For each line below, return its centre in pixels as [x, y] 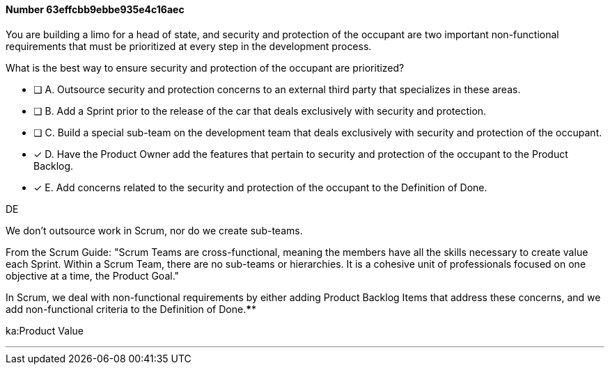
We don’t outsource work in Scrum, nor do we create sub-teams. [154, 230]
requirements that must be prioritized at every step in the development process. [189, 46]
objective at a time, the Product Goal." [93, 275]
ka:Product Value [45, 330]
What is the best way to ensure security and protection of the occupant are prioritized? [205, 67]
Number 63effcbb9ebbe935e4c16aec [95, 9]
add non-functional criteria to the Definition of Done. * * [131, 309]
